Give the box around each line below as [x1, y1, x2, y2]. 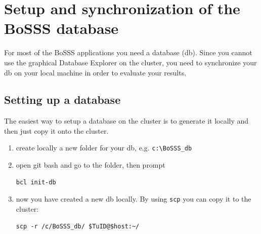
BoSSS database [4, 18, 119, 38]
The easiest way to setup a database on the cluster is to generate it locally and [4, 115, 249, 126]
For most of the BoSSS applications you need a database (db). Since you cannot [4, 47, 252, 58]
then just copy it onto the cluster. [4, 125, 109, 136]
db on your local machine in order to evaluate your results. [4, 67, 187, 77]
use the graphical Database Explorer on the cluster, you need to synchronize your [4, 57, 257, 67]
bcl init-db [16, 178, 56, 186]
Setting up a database [4, 92, 121, 107]
